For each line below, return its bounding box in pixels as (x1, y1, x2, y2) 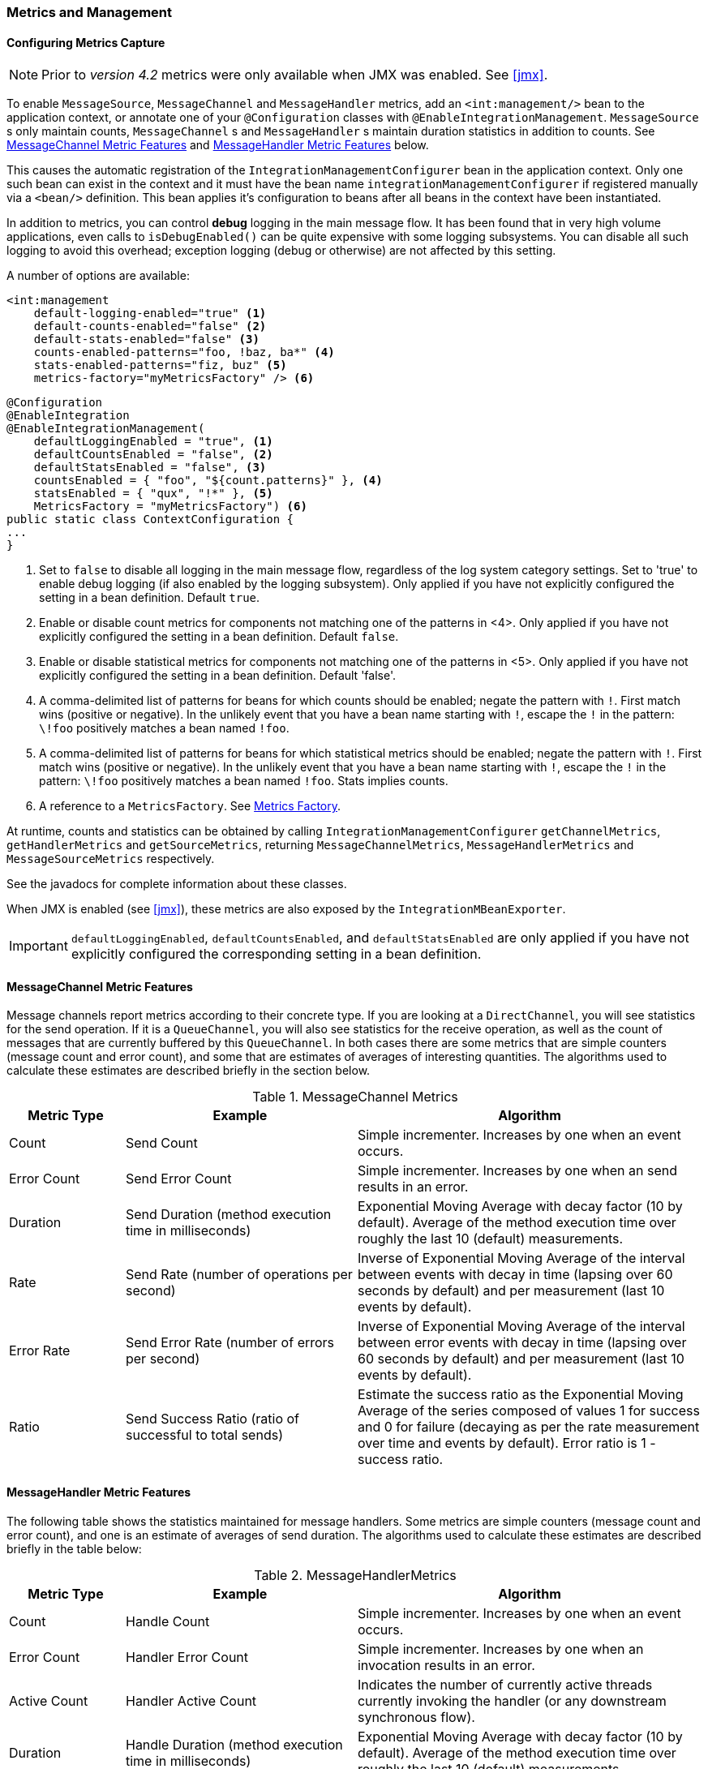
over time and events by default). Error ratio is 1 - (357, 1435, 656, 1452)
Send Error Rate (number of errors (125, 1334, 335, 1351)
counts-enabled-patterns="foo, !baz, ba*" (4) (33, 346, 335, 359)
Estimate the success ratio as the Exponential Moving (357, 1386, 684, 1403)
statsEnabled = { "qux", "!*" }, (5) (33, 487, 273, 500)
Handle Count (125, 1612, 210, 1629)
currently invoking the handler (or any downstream (357, 1692, 667, 1709)
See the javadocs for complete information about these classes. (6, 877, 347, 891)
